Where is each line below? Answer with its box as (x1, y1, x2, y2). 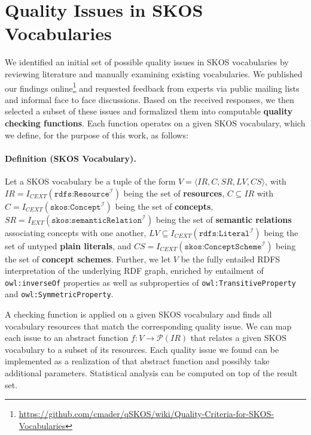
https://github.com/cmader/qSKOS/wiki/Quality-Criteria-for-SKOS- (19, 407, 274, 420)
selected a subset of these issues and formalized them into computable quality (5, 105, 293, 117)
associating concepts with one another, (5, 226, 147, 238)
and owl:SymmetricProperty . (5, 288, 114, 300)
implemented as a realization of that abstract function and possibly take (5, 355, 270, 367)
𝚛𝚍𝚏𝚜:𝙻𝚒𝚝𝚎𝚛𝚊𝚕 (199, 229, 250, 238)
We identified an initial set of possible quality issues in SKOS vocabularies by (5, 56, 289, 68)
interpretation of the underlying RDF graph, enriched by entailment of (5, 264, 264, 277)
